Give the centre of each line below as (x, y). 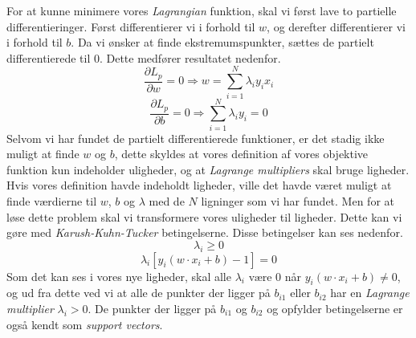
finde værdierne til (52, 201)
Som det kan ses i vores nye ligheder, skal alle (119, 276)
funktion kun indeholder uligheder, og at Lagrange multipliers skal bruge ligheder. (208, 169)
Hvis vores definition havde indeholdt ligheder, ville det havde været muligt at (199, 185)
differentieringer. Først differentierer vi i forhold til (131, 26)
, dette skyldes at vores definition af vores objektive (241, 154)
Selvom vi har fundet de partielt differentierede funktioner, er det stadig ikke (196, 138)
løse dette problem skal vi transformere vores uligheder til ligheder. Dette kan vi (204, 216)
